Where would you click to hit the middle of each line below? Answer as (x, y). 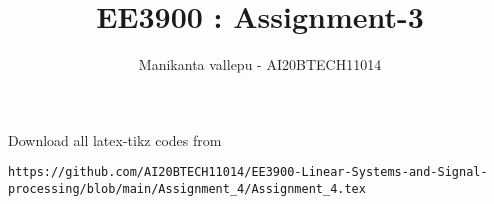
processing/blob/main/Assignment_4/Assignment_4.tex (187, 188)
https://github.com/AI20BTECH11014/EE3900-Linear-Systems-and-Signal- (248, 172)
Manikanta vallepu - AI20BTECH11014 (260, 64)
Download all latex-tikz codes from (115, 139)
